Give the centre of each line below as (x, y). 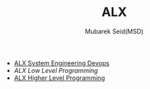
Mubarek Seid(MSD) (114, 31)
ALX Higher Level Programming (59, 78)
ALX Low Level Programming (56, 70)
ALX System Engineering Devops (62, 63)
